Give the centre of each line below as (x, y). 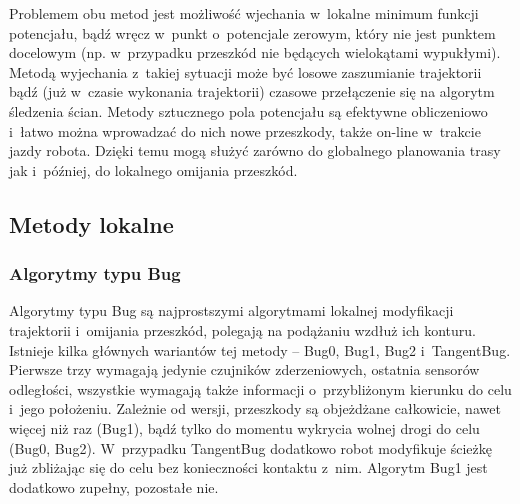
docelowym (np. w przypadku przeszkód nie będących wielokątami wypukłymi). (255, 52)
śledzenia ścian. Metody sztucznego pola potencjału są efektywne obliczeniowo (248, 110)
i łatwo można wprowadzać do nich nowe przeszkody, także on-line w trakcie (245, 130)
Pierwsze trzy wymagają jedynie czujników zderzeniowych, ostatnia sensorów (244, 369)
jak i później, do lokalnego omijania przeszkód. (153, 169)
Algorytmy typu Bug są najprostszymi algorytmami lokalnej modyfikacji (231, 310)
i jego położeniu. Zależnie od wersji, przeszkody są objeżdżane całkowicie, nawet (255, 408)
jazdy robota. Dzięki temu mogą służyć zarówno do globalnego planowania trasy (255, 150)
